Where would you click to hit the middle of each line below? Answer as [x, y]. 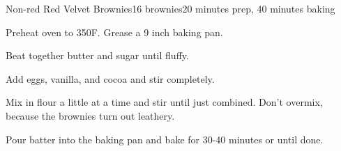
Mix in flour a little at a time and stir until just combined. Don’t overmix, [164, 102]
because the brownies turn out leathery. [90, 115]
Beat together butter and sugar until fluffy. [97, 55]
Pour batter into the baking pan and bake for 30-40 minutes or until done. [165, 139]
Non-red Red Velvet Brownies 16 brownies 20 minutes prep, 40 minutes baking [170, 8]
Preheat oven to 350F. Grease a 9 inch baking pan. [114, 32]
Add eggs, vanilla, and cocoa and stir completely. [110, 78]
